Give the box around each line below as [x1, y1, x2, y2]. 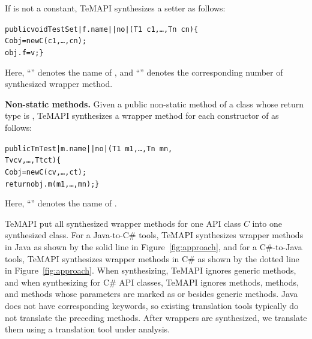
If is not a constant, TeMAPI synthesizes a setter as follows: [5, 2, 226, 14]
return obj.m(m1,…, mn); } [5, 179, 100, 188]
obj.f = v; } [5, 48, 44, 57]
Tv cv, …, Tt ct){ [5, 156, 61, 165]
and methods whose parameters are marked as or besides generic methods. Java [5, 287, 298, 300]
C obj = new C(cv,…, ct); [5, 167, 87, 176]
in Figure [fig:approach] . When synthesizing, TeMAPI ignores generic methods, [5, 264, 296, 277]
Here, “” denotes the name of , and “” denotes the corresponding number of [5, 65, 283, 78]
